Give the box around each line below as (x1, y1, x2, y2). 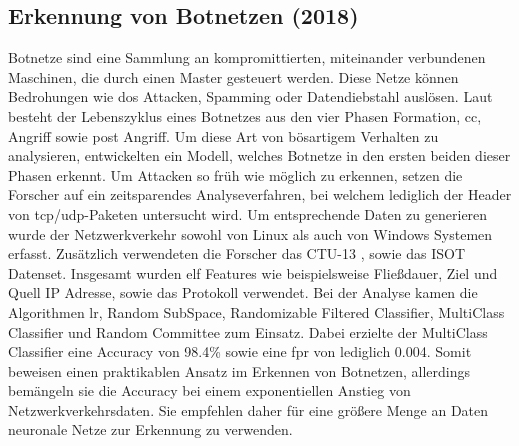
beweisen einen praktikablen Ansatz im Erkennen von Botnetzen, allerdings (8, 360, 470, 381)
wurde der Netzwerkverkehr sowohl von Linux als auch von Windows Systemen (8, 223, 493, 244)
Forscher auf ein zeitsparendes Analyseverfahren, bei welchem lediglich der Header (8, 184, 512, 205)
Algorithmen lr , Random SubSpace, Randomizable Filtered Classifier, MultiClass (8, 301, 505, 322)
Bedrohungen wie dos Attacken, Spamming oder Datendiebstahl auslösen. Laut (8, 86, 493, 107)
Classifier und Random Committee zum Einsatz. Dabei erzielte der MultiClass (8, 321, 488, 342)
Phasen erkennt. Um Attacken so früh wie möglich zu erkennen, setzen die (8, 164, 463, 185)
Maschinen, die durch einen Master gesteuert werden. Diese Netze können (8, 66, 459, 87)
